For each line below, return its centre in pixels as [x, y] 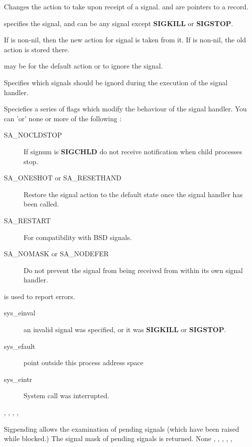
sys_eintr [18, 379]
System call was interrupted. [67, 395]
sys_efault [20, 346]
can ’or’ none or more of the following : [63, 118]
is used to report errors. [40, 296]
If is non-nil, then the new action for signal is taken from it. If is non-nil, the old [125, 40]
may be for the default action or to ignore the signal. [84, 66]
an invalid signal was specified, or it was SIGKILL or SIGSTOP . [125, 329]
